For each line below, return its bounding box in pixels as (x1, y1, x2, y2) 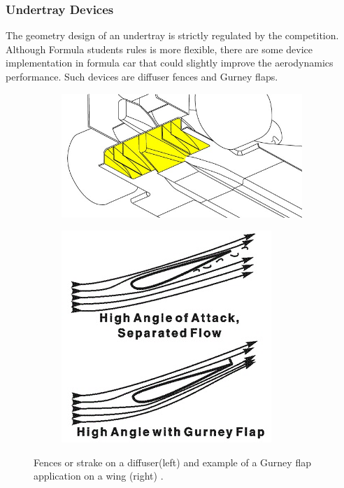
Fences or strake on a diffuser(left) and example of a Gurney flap (34, 454, 311, 469)
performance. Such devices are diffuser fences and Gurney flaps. (6, 69, 278, 83)
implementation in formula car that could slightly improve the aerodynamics (6, 55, 334, 70)
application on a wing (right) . (34, 468, 164, 483)
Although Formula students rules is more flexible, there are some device (6, 41, 313, 56)
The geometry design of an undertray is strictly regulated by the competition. (6, 28, 339, 43)
